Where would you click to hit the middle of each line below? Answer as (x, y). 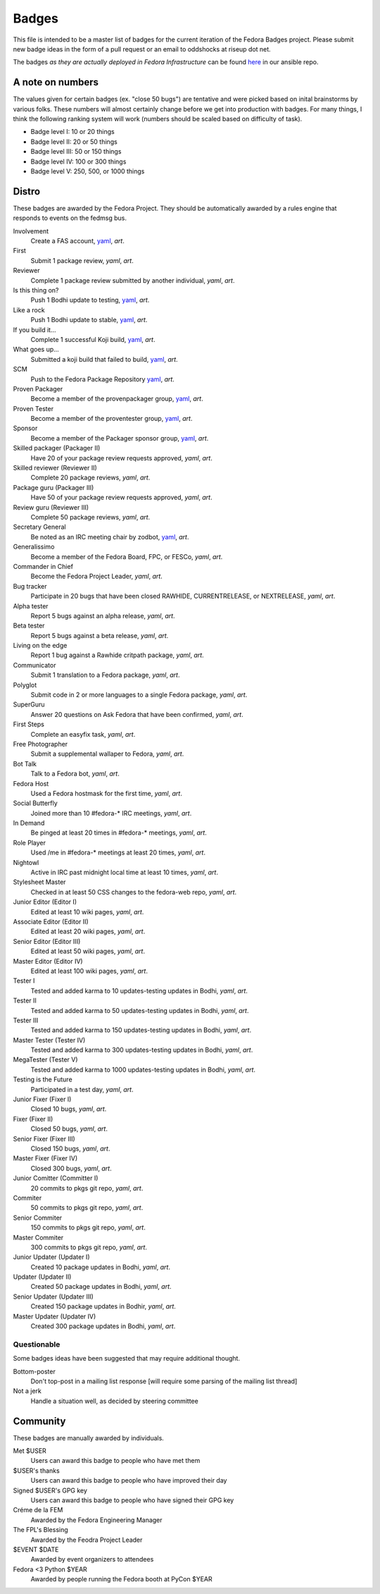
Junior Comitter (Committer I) (56, 1178)
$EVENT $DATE (36, 1549)
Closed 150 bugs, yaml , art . (70, 1148)
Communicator (34, 665)
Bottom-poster (34, 1371)
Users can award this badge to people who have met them (115, 1461)
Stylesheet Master (39, 882)
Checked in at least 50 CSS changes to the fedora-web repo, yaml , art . (134, 892)
